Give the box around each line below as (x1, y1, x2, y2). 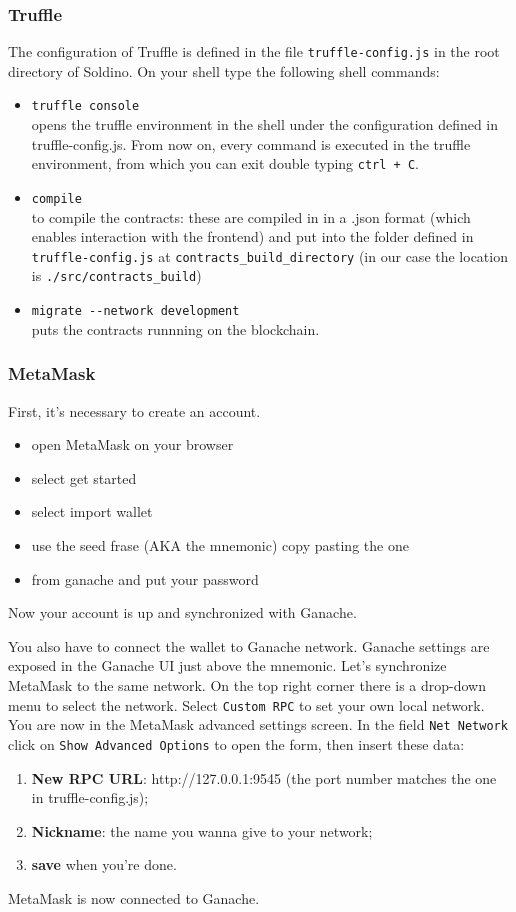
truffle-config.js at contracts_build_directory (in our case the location (31, 245, 508, 266)
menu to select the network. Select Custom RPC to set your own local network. (8, 694, 485, 715)
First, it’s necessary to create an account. (8, 400, 261, 421)
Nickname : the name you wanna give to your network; (31, 820, 373, 841)
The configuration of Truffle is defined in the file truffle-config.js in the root (8, 41, 500, 62)
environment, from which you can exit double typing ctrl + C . (31, 153, 419, 174)
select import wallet (31, 501, 153, 522)
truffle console (31, 99, 140, 114)
